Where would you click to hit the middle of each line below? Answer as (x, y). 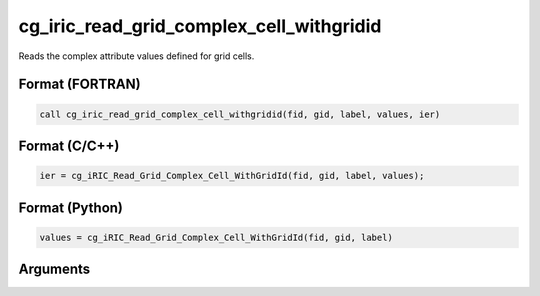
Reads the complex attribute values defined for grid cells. (136, 56)
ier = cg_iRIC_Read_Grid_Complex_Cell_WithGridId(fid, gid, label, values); (232, 176)
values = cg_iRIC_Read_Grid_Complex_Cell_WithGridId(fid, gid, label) (216, 237)
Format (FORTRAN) (79, 84)
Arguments (54, 269)
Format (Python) (71, 207)
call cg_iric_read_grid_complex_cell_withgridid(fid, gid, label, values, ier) (240, 114)
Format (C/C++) (69, 145)
